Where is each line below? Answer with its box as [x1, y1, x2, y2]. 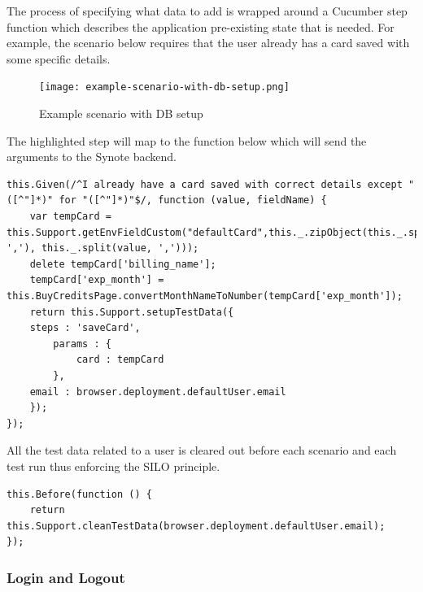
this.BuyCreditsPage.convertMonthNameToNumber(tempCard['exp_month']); [7, 289, 403, 302]
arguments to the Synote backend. [7, 148, 177, 165]
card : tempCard [76, 354, 164, 366]
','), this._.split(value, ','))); [7, 242, 199, 255]
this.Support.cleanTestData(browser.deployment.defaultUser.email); [7, 520, 386, 532]
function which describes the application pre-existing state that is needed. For [7, 18, 395, 35]
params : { [53, 337, 111, 350]
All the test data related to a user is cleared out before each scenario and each [7, 442, 397, 459]
